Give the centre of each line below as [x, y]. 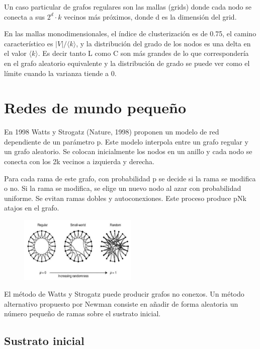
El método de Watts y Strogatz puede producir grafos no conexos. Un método [124, 294]
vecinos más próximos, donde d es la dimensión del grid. [150, 16]
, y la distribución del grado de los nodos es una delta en [163, 43]
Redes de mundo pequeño [95, 108]
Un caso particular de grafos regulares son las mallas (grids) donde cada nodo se [128, 7]
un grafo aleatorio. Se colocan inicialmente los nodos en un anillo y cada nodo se [128, 151]
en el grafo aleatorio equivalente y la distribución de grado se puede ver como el [127, 63]
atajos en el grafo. [32, 208]
